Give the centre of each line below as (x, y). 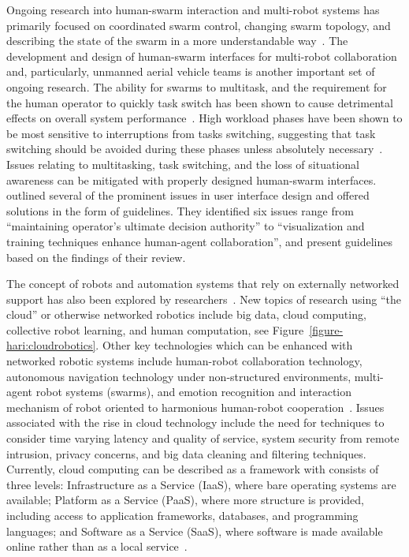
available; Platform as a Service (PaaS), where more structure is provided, (185, 500)
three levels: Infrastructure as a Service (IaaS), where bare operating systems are (201, 484)
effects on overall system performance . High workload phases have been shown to (204, 118)
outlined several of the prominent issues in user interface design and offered (188, 195)
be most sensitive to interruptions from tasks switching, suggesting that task (191, 133)
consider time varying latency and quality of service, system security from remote (203, 438)
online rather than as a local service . (97, 546)
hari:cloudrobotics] (51, 345)
